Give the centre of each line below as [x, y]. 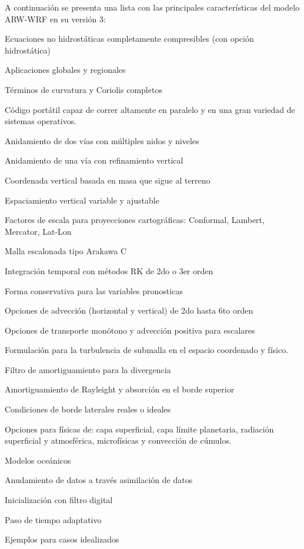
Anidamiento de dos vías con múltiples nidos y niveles [102, 140]
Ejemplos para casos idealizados [62, 539]
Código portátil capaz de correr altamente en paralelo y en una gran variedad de [150, 109]
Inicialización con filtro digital [59, 500]
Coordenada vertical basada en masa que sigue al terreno [108, 180]
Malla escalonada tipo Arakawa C [66, 251]
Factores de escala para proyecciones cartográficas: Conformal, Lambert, [135, 220]
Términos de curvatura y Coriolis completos [83, 89]
